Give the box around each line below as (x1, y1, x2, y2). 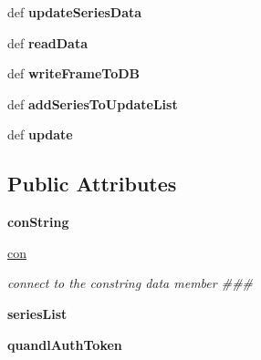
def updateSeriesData (7, 3, 142, 21)
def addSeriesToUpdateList (7, 94, 178, 113)
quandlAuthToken (7, 334, 122, 354)
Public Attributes (7, 170, 177, 198)
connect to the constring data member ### (7, 273, 254, 293)
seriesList (7, 303, 68, 323)
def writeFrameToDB (7, 64, 141, 83)
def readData (7, 33, 88, 52)
